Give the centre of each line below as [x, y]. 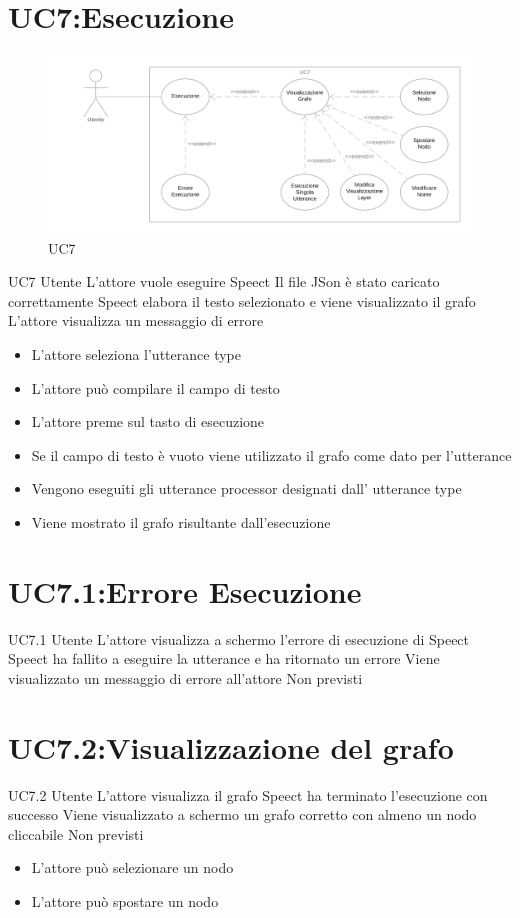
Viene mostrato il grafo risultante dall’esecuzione [181, 521]
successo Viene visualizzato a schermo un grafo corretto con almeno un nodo [242, 814]
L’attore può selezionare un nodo [132, 867]
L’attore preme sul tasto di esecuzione [148, 421]
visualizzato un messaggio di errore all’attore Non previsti [185, 677]
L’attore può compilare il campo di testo [155, 387]
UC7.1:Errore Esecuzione [185, 590]
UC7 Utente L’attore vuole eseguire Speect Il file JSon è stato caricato [224, 281]
